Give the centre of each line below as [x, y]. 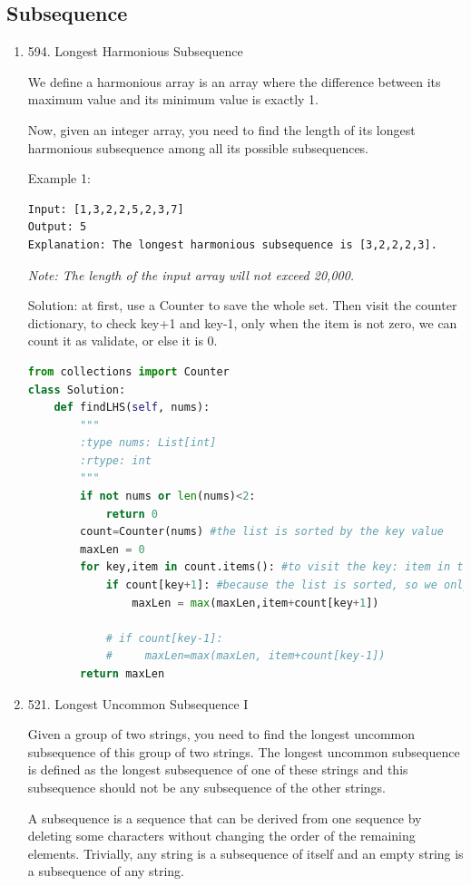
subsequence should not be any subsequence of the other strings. [206, 787]
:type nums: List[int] [148, 443]
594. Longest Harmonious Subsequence [135, 51]
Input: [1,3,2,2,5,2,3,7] [106, 209]
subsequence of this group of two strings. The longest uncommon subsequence [244, 751]
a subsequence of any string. [106, 871]
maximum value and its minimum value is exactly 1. [173, 99]
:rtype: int [116, 460]
